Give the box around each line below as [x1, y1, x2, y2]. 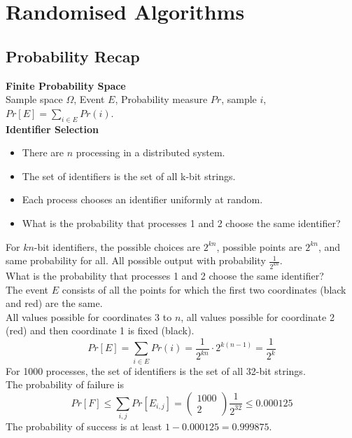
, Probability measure [115, 92, 208, 107]
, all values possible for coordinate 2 [181, 309, 335, 324]
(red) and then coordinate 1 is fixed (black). [6, 323, 195, 338]
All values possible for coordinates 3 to [6, 309, 172, 324]
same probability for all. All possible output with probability [6, 253, 266, 268]
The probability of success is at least [6, 419, 162, 434]
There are [22, 145, 64, 160]
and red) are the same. [6, 296, 103, 310]
